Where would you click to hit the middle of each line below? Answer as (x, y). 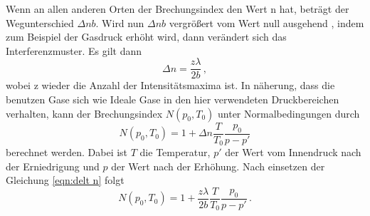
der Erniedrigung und (53, 166)
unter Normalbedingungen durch (289, 113)
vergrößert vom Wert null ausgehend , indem (266, 22)
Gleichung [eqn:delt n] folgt (65, 180)
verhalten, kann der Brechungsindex (84, 113)
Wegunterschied (40, 22)
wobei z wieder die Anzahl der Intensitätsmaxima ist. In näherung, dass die (170, 85)
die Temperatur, (175, 152)
